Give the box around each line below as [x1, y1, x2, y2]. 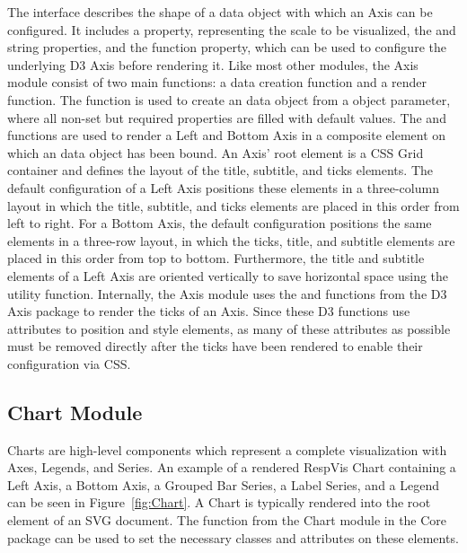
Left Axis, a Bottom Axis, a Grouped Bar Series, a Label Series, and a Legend [7, 475, 440, 494]
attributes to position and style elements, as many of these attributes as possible [7, 319, 451, 338]
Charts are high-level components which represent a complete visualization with [7, 440, 447, 459]
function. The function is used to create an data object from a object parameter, [7, 90, 451, 109]
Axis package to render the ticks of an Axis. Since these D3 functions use [7, 302, 410, 320]
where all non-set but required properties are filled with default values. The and [7, 108, 446, 127]
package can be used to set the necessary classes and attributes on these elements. [7, 528, 459, 547]
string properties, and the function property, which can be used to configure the [7, 38, 446, 57]
